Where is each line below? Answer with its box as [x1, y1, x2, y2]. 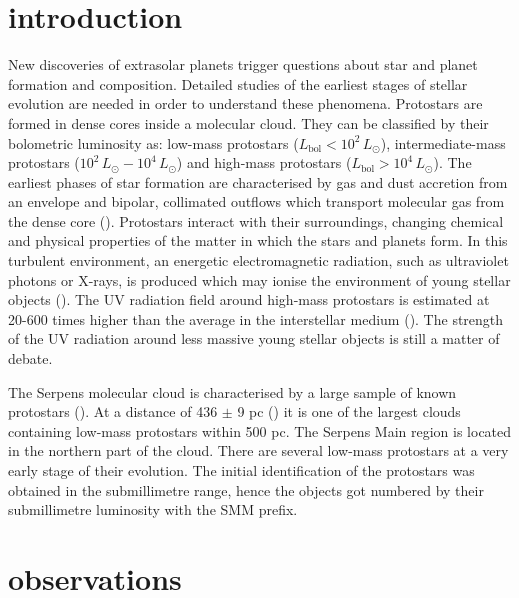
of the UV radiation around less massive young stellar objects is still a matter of [8, 328, 500, 349]
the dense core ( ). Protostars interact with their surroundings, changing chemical [8, 210, 504, 231]
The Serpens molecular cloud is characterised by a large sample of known [8, 381, 457, 402]
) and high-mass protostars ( [176, 152, 352, 173]
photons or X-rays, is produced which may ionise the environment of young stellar [8, 269, 511, 290]
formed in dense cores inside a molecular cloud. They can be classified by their [8, 112, 489, 133]
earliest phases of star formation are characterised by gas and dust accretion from [8, 171, 508, 192]
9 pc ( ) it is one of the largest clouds [237, 401, 461, 422]
